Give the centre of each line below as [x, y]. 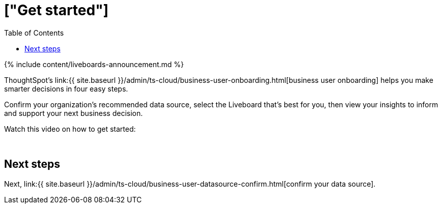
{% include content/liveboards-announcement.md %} [94, 64]
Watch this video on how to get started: [70, 129]
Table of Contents [34, 33]
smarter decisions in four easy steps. [66, 88]
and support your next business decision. [74, 113]
